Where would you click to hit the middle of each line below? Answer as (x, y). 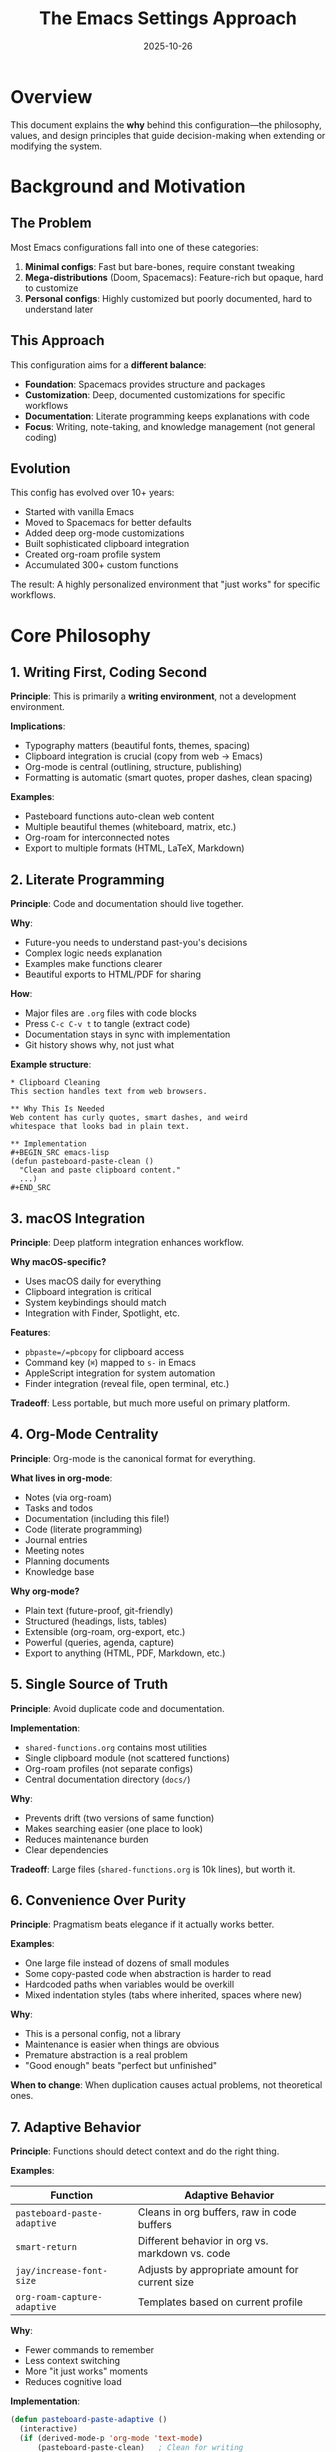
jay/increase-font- (61, 2271)
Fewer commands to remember (89, 2350)
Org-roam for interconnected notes (97, 838)
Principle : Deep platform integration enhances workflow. (127, 1242)
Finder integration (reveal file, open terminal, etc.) (127, 1383)
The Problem (51, 223)
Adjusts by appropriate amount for (218, 2270)
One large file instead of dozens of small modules (127, 1963)
